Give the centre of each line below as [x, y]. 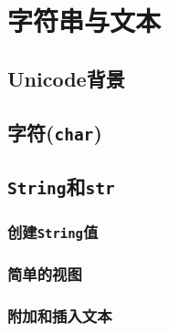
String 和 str [61, 186]
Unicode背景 [66, 78]
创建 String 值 [53, 231]
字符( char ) [55, 132]
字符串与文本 [84, 21]
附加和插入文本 [60, 316]
